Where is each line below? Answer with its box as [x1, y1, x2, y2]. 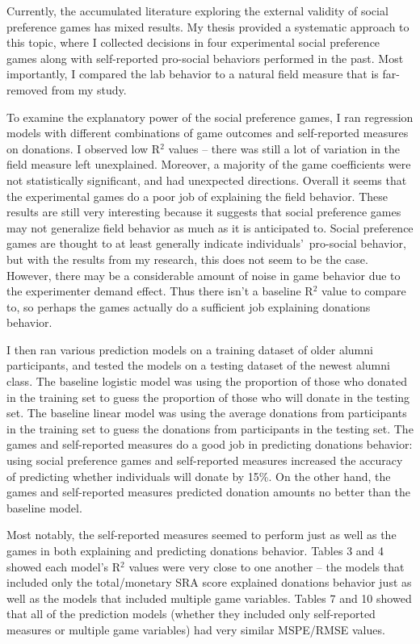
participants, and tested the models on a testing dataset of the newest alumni [6, 357, 390, 374]
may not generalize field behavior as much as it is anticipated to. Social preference [6, 219, 414, 236]
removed [6, 81, 48, 98]
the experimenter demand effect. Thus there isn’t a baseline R [6, 282, 313, 299]
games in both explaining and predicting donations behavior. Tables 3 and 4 [6, 542, 384, 558]
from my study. [51, 81, 127, 98]
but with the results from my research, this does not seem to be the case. [6, 250, 368, 267]
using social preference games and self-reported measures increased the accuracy [6, 452, 403, 469]
